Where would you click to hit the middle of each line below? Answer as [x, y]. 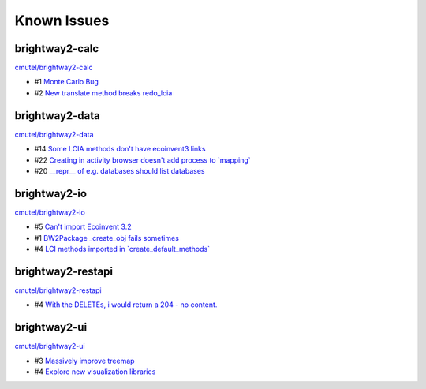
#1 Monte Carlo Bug [66, 82]
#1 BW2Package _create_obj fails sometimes [106, 238]
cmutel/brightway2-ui [50, 346]
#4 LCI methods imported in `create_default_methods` [122, 249]
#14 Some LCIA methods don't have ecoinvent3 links [120, 149]
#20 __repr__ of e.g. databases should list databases [120, 170]
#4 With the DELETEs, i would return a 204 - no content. [126, 305]
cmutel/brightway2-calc [54, 68]
